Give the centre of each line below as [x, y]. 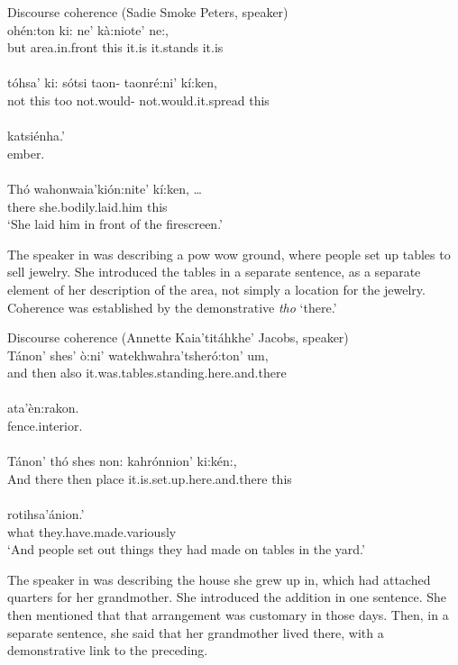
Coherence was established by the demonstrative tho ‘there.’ [172, 307]
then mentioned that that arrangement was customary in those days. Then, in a [228, 615]
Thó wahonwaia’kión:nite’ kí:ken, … [105, 188]
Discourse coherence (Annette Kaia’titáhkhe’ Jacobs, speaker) [178, 337]
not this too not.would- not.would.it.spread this [138, 100]
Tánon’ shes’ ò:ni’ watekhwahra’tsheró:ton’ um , [138, 355]
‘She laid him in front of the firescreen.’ [115, 224]
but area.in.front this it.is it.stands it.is [115, 47]
